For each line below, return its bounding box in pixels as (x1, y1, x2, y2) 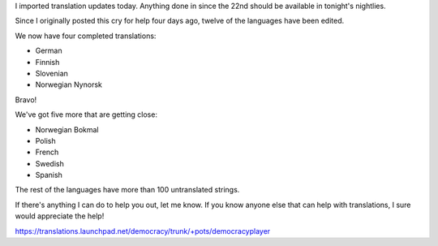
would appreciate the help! (15, 211, 105, 221)
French (35, 147, 59, 158)
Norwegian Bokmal (35, 124, 99, 134)
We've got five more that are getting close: (15, 110, 158, 119)
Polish (35, 136, 56, 145)
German (35, 45, 62, 56)
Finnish (35, 57, 60, 67)
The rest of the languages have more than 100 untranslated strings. (15, 185, 240, 195)
